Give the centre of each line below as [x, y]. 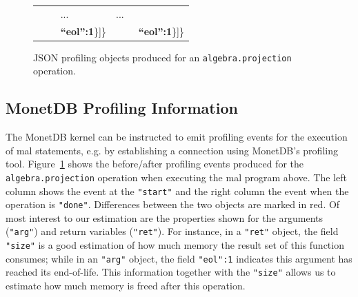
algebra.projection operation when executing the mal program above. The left [176, 177]
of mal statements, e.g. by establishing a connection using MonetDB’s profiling [172, 150]
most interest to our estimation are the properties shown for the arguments [164, 217]
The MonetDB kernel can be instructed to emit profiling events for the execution [177, 137]
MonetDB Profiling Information [122, 108]
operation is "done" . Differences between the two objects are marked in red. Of [173, 204]
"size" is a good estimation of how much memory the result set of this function [175, 245]
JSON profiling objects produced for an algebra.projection [162, 57]
